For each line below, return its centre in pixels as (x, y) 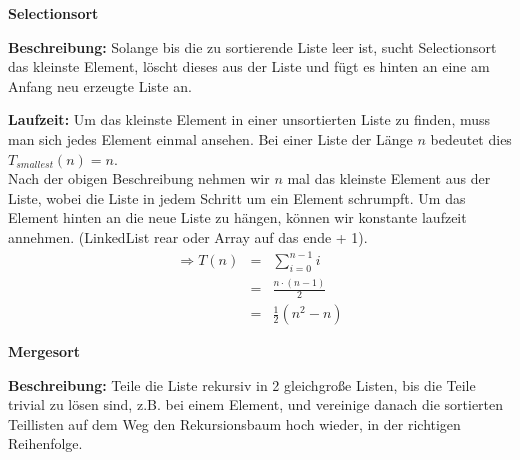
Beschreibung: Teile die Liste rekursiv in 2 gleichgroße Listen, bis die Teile (242, 384)
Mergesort (44, 351)
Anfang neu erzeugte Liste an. (100, 85)
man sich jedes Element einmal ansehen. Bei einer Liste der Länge (210, 138)
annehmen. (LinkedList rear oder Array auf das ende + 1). (188, 236)
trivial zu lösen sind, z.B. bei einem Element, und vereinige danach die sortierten (256, 404)
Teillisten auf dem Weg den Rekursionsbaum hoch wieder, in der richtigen (234, 423)
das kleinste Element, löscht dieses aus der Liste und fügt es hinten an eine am (249, 66)
